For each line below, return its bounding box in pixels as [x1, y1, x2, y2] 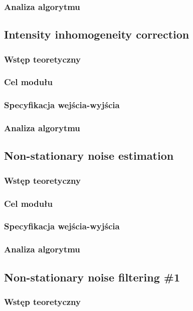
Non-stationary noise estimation [4, 148, 174, 163]
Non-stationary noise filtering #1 [4, 269, 180, 284]
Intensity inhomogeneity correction [4, 27, 189, 42]
